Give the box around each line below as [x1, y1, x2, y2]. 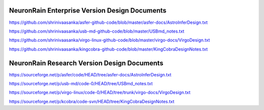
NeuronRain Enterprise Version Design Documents [9, 6, 167, 15]
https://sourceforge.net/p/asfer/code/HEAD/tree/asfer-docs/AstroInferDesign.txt [9, 72, 172, 77]
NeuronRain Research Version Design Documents [9, 59, 164, 67]
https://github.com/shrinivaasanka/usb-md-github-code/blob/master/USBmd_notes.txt [9, 28, 184, 34]
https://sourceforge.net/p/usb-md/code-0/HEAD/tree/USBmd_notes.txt [9, 80, 153, 86]
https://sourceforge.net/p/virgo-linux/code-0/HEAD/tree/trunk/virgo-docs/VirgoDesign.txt [9, 90, 191, 95]
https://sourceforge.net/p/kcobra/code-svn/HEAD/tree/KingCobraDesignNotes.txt [9, 98, 175, 104]
